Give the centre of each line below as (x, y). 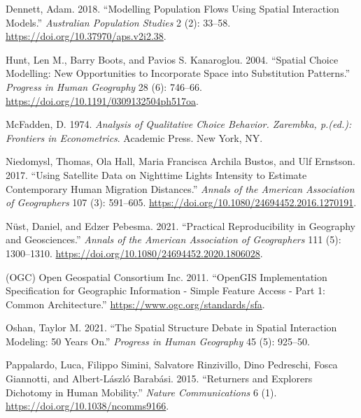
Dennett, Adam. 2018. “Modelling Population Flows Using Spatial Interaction (172, 8)
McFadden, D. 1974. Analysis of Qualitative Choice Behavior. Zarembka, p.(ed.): (179, 124)
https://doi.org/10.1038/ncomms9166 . (87, 406)
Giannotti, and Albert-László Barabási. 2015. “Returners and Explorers (159, 379)
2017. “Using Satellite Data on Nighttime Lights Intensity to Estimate (156, 174)
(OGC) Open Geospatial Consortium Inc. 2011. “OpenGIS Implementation (167, 276)
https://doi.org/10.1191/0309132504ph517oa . (102, 100)
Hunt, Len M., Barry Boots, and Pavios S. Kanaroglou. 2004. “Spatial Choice (172, 59)
